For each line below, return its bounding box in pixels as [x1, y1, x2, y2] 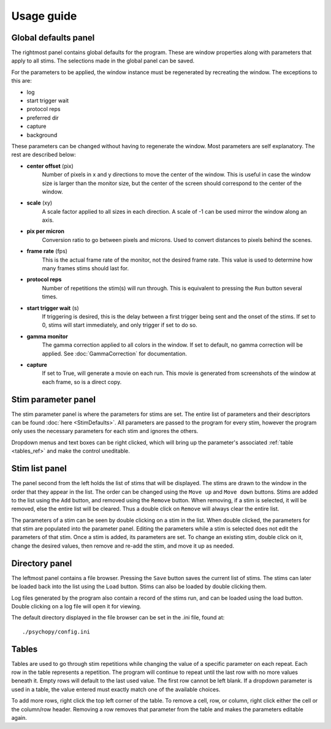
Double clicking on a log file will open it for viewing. [11, 602, 142, 610]
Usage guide [11, 9, 77, 23]
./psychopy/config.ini [22, 628, 91, 635]
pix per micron [26, 227, 64, 235]
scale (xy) [26, 199, 53, 206]
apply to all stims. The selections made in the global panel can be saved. [11, 57, 195, 64]
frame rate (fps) [26, 247, 67, 255]
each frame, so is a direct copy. [42, 378, 122, 385]
